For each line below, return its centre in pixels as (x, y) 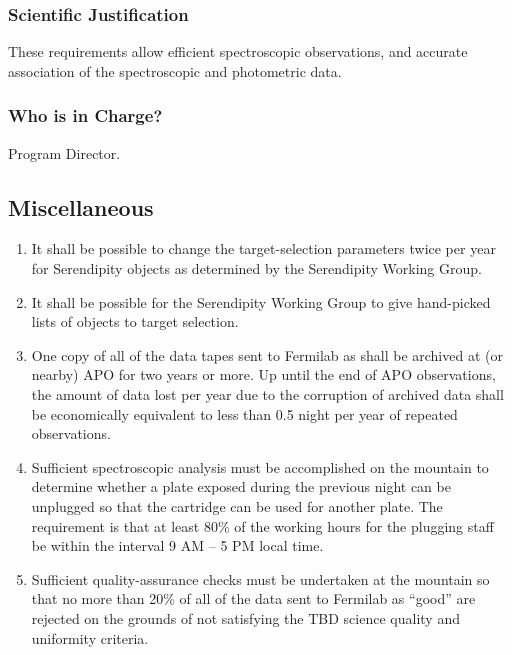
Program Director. (64, 152)
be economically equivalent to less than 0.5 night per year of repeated (244, 413)
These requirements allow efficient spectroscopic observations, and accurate (238, 51)
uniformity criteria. (90, 637)
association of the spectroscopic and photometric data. (175, 70)
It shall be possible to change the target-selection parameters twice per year (263, 248)
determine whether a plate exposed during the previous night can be (241, 486)
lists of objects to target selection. (135, 321)
